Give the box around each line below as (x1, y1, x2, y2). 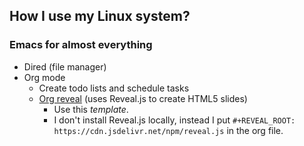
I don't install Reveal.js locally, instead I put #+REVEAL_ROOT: (53, 114, 296, 126)
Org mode (23, 71, 66, 83)
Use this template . (53, 103, 129, 115)
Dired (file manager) (23, 60, 107, 73)
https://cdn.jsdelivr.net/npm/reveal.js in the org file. (53, 124, 284, 136)
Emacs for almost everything (9, 38, 153, 52)
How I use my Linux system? (9, 8, 191, 25)
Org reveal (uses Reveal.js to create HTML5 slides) (38, 92, 248, 104)
